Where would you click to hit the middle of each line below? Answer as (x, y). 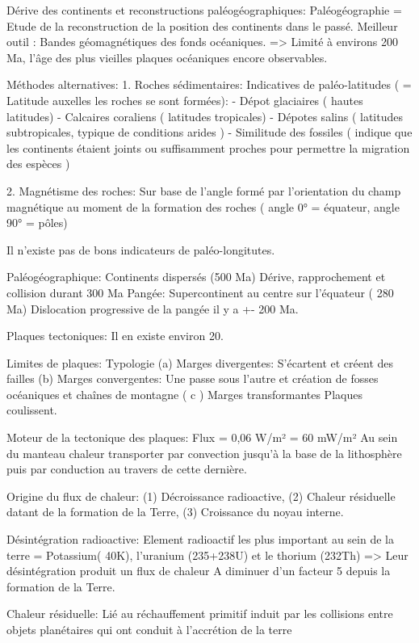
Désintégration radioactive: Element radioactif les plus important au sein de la (200, 539)
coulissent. (32, 410)
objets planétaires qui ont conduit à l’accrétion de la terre (149, 629)
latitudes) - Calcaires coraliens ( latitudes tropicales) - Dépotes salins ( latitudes (205, 116)
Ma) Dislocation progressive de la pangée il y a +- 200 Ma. (153, 308)
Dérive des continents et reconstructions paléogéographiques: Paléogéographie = (204, 10)
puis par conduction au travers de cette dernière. (127, 469)
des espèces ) (38, 164)
